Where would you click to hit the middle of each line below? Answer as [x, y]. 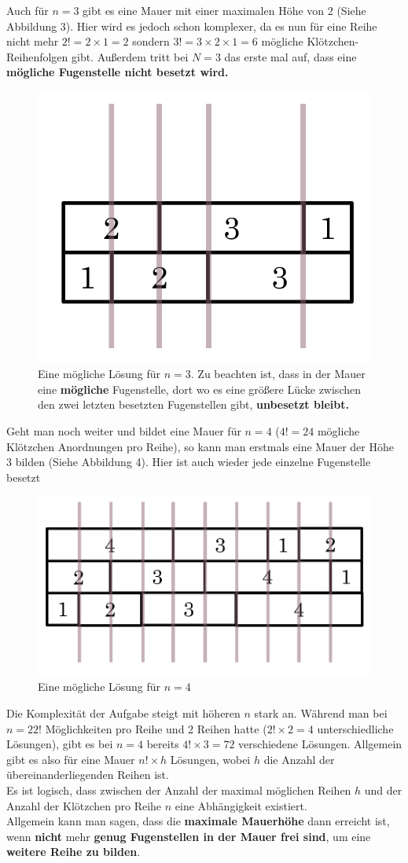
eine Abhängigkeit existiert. [241, 805]
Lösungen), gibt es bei [60, 744]
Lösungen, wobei [210, 759]
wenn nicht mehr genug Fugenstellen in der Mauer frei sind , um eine [189, 836]
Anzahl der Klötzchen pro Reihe [84, 805]
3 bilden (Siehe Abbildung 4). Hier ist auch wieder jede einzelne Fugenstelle [189, 462]
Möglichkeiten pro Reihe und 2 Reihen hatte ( [156, 728]
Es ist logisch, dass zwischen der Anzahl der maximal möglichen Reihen [179, 790]
